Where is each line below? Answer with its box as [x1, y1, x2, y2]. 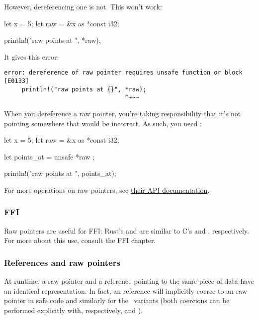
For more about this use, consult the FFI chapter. [4, 235, 156, 245]
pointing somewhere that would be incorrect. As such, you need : [4, 118, 202, 128]
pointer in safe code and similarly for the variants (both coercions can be [4, 295, 230, 306]
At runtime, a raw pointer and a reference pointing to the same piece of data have [4, 276, 255, 286]
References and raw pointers [4, 256, 120, 268]
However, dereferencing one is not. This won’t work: [4, 1, 163, 11]
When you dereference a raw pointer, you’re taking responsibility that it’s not [4, 108, 241, 118]
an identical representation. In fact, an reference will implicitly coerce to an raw [4, 285, 247, 296]
